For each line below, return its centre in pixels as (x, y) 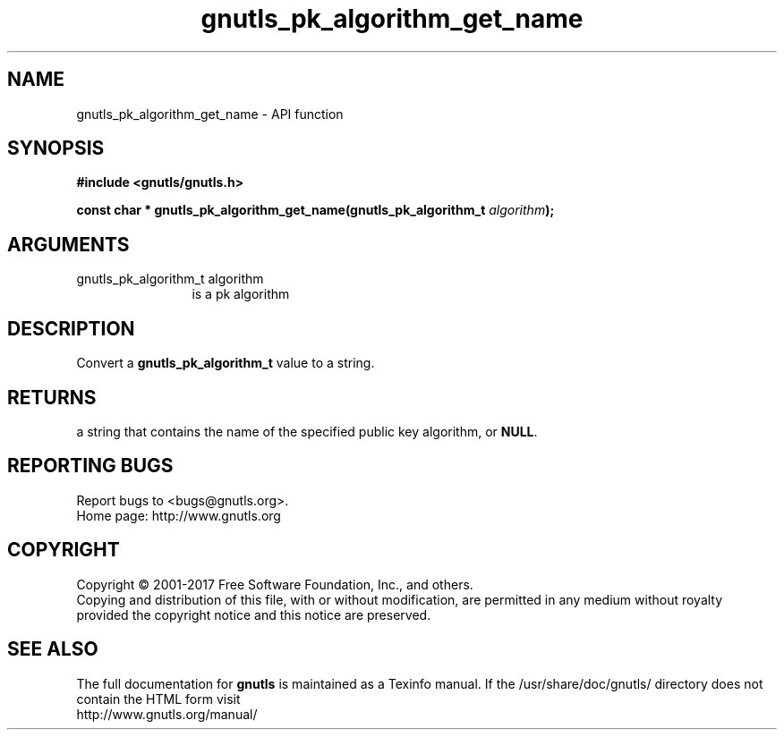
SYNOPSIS (56, 148)
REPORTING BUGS (90, 466)
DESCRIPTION (71, 328)
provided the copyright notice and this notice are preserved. (254, 614)
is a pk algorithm (241, 294)
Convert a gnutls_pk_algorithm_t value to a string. (226, 363)
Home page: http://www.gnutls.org (179, 515)
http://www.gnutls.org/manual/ (167, 714)
